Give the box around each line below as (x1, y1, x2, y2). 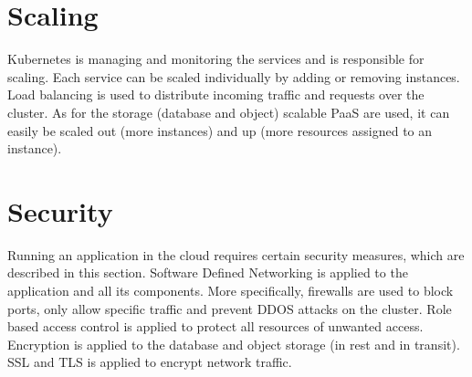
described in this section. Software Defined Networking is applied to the (7, 263, 408, 282)
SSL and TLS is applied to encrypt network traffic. (7, 352, 292, 372)
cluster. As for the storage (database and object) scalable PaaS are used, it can (7, 102, 450, 121)
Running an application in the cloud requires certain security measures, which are (7, 245, 465, 264)
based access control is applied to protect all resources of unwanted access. (7, 317, 424, 336)
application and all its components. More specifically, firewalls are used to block (7, 281, 454, 299)
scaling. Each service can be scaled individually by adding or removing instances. (7, 67, 460, 86)
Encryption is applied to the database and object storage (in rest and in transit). (7, 334, 460, 353)
